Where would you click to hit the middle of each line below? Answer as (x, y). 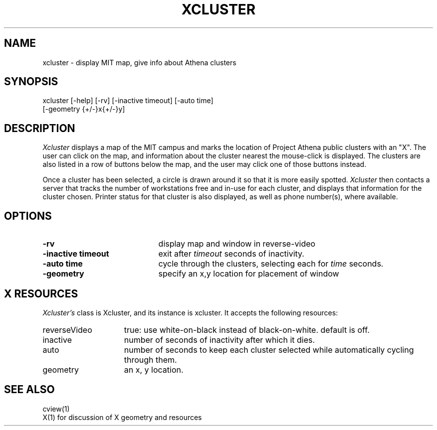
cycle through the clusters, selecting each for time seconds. (271, 264)
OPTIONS (28, 216)
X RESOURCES (41, 293)
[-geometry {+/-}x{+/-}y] (84, 109)
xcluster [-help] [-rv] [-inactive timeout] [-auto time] (128, 101)
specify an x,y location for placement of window (249, 274)
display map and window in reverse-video (237, 244)
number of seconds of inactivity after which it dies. (219, 340)
